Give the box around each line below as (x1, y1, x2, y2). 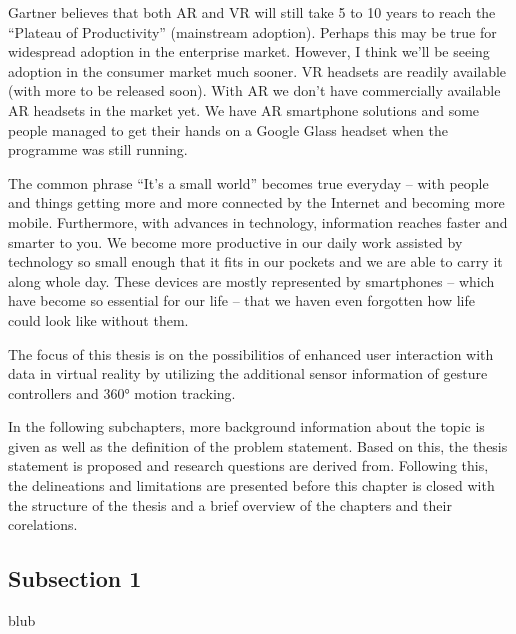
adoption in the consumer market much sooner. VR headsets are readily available (8, 60, 507, 81)
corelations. (8, 514, 78, 535)
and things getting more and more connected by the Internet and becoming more (8, 192, 505, 213)
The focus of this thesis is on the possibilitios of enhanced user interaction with (8, 343, 494, 364)
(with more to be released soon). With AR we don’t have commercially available (8, 80, 501, 101)
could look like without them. (8, 309, 189, 330)
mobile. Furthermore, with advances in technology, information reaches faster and (8, 211, 508, 232)
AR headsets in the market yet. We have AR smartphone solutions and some (8, 99, 480, 120)
